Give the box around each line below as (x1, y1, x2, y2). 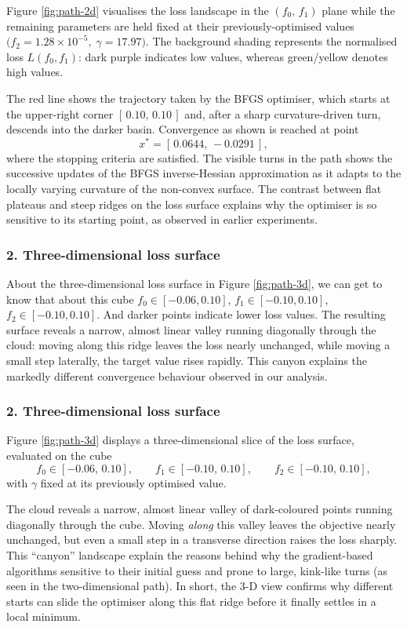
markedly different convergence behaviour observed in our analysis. (6, 367, 328, 384)
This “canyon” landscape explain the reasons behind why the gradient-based (6, 546, 373, 563)
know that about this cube (6, 290, 134, 307)
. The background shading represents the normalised (145, 33, 398, 49)
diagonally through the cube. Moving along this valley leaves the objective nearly (6, 516, 396, 532)
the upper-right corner (6, 105, 114, 122)
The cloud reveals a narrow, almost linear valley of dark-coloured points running (6, 501, 393, 517)
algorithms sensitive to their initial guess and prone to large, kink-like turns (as (6, 562, 388, 578)
